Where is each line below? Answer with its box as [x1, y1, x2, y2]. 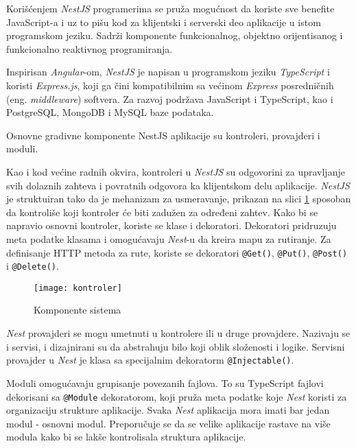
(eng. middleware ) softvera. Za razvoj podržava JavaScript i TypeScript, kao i [6, 91, 333, 106]
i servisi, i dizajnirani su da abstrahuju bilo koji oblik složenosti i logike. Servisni [6, 339, 345, 353]
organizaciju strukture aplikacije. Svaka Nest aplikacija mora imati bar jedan [6, 403, 330, 417]
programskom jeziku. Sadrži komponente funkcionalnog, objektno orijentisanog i [6, 28, 343, 43]
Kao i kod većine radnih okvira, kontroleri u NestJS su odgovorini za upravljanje [6, 164, 345, 178]
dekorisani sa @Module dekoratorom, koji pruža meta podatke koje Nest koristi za [6, 389, 347, 403]
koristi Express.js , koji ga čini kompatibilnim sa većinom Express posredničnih [6, 78, 334, 92]
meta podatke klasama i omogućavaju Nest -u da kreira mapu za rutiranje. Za [6, 231, 331, 246]
